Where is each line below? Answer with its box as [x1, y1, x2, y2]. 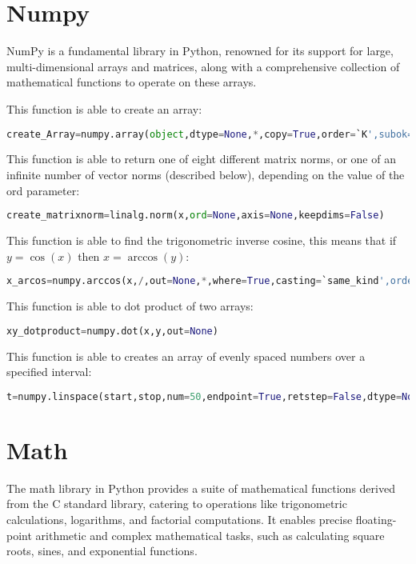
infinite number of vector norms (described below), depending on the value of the [6, 166, 405, 182]
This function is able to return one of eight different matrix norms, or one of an [6, 150, 396, 167]
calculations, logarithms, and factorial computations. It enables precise [6, 510, 353, 527]
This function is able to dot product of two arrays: [6, 298, 254, 314]
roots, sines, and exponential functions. [6, 542, 198, 559]
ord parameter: [6, 182, 80, 198]
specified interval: [6, 363, 92, 380]
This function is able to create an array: [6, 100, 202, 117]
